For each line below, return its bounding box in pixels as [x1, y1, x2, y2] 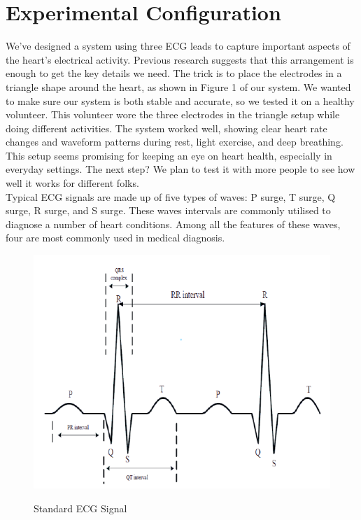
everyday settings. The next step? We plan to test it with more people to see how [6, 162, 355, 176]
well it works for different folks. [6, 176, 139, 190]
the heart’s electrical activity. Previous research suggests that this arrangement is [6, 52, 354, 66]
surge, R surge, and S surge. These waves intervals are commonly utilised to [6, 203, 331, 218]
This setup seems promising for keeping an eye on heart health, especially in [6, 148, 332, 162]
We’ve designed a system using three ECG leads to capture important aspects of [6, 38, 351, 53]
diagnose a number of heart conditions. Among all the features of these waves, [6, 216, 341, 231]
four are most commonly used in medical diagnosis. [6, 230, 225, 245]
